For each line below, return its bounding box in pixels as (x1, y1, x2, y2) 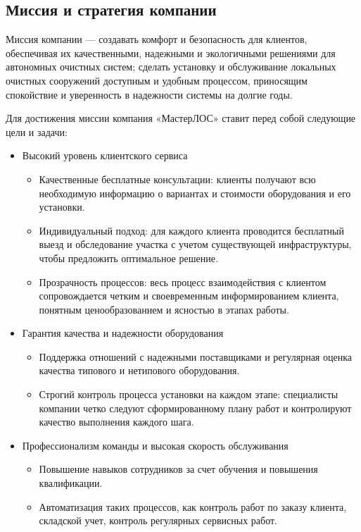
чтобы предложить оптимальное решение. (39, 250, 218, 265)
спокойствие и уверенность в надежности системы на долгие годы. (6, 87, 293, 101)
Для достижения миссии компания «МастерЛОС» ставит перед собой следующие (6, 111, 356, 125)
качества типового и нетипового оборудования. (39, 363, 240, 378)
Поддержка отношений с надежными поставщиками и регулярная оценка (39, 349, 352, 364)
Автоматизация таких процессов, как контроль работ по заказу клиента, (39, 499, 347, 514)
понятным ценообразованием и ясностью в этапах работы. (39, 302, 289, 316)
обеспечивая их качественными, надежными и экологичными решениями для (6, 45, 336, 60)
